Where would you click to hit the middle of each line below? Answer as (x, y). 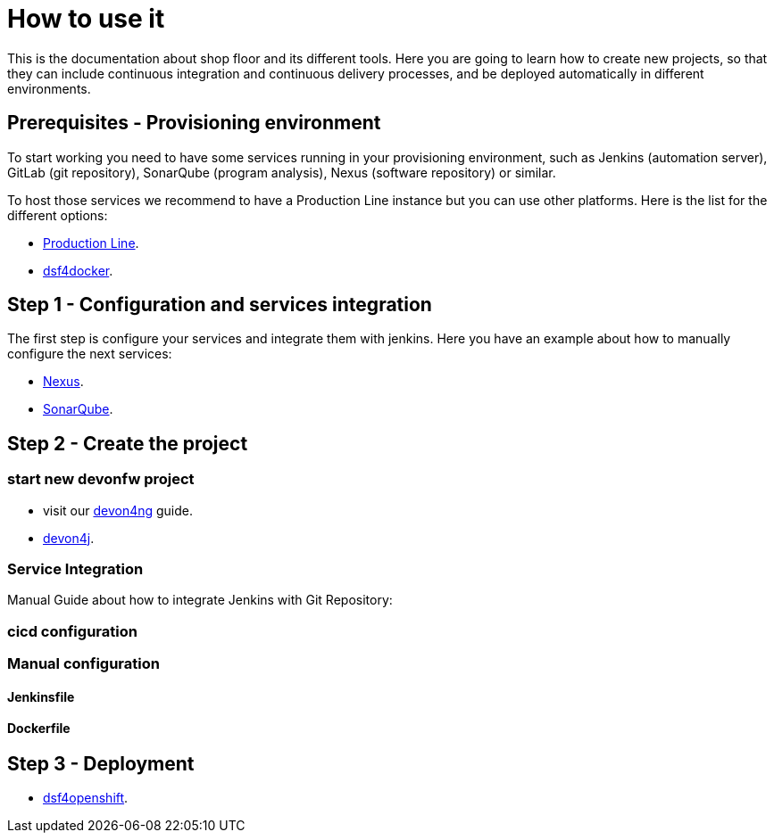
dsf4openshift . (86, 798)
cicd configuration (72, 631)
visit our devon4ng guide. (118, 510)
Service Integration (75, 569)
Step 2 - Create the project (128, 443)
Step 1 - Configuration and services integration (220, 305)
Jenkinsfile (41, 696)
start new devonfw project (101, 479)
